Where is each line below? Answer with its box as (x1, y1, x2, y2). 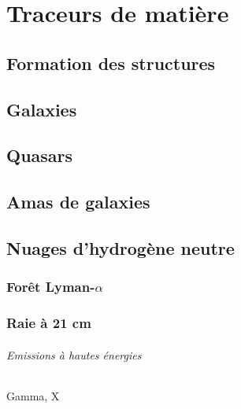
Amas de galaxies (6, 190, 150, 214)
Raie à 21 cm (6, 313, 91, 333)
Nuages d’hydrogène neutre (6, 235, 235, 260)
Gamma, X (6, 387, 60, 403)
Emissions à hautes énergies (6, 346, 142, 363)
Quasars (6, 143, 73, 168)
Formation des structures (6, 50, 216, 75)
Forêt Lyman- (6, 277, 95, 297)
